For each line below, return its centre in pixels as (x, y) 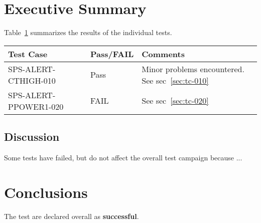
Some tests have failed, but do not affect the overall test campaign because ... (123, 157)
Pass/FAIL (112, 54)
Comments (163, 54)
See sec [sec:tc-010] (175, 80)
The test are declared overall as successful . (72, 216)
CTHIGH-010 (32, 80)
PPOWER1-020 (36, 106)
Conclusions (46, 192)
